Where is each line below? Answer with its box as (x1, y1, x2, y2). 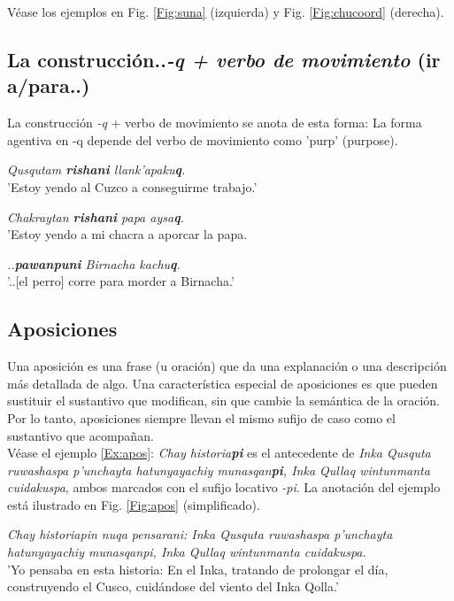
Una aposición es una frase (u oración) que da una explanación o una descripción (7, 357, 447, 375)
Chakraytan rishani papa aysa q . (7, 207, 184, 226)
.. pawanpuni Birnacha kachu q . (7, 254, 181, 273)
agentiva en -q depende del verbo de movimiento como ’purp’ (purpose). (7, 130, 398, 149)
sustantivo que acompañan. (7, 426, 154, 444)
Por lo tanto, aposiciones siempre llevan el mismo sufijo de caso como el (7, 408, 396, 427)
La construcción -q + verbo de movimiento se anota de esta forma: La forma (7, 113, 422, 132)
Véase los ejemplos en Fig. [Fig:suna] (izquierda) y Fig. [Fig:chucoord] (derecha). (7, 3, 444, 20)
